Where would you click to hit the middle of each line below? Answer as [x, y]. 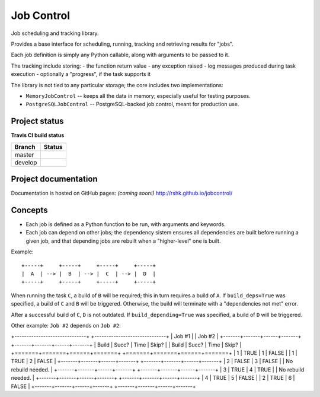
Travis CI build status [38, 135]
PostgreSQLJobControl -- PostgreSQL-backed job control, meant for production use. [132, 104]
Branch [25, 147]
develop [26, 162]
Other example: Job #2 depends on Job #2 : [66, 325]
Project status [38, 121]
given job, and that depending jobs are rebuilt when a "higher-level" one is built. [123, 241]
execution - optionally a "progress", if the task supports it [81, 74]
